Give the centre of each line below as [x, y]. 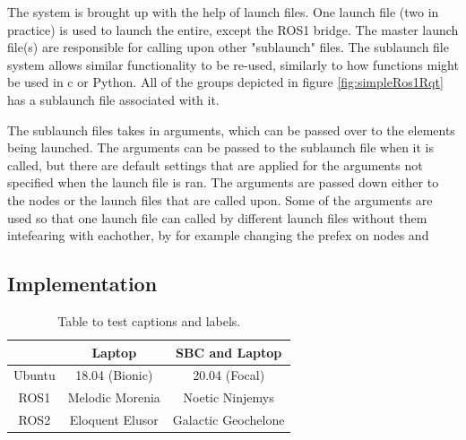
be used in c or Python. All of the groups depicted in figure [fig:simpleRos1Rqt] [225, 82]
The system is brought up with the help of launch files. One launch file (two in [223, 12]
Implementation [82, 284]
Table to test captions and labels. [149, 320]
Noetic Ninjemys [229, 397]
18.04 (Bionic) [114, 375]
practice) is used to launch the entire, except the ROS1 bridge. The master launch [233, 29]
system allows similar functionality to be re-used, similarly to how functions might [233, 64]
